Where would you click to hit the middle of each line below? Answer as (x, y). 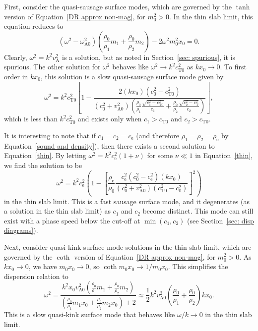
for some (160, 155)
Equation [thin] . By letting (45, 155)
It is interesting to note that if (50, 136)
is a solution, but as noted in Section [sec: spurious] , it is (149, 57)
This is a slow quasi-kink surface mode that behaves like (90, 314)
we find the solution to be (43, 165)
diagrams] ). (21, 230)
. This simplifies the (198, 266)
